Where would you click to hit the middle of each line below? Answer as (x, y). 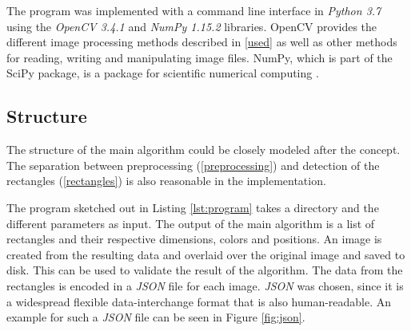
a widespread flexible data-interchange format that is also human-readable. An (199, 301)
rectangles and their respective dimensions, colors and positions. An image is (194, 239)
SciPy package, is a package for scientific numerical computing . (163, 73)
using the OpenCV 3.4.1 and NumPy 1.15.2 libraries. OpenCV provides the (192, 26)
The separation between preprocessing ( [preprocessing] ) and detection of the (193, 165)
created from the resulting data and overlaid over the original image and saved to (206, 254)
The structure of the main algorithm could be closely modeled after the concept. (204, 150)
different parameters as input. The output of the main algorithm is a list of (191, 223)
